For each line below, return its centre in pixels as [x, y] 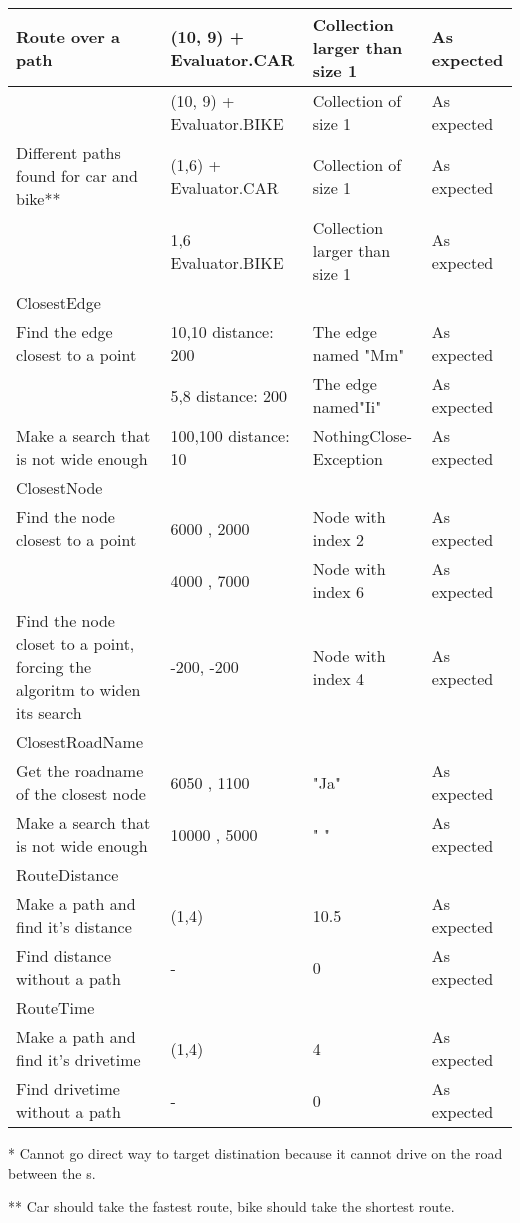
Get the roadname [80, 770]
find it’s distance [74, 926]
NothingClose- [362, 435]
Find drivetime [68, 1088]
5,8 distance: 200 [228, 395]
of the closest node [81, 793]
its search [49, 712]
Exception [347, 458]
